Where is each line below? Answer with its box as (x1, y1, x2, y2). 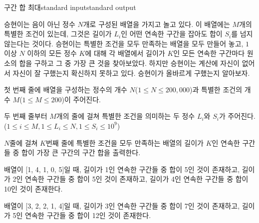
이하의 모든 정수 (27, 48, 77, 58)
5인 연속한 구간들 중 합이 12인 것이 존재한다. (12, 210, 151, 221)
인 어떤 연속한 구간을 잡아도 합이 (121, 28, 223, 39)
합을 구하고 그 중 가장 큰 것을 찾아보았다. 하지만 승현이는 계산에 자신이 (19, 57, 240, 68)
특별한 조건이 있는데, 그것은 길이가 (4, 28, 112, 39)
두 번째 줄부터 (4, 111, 47, 121)
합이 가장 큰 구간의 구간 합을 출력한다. (21, 147, 141, 158)
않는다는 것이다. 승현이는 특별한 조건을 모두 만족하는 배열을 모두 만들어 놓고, (4, 38, 244, 48)
